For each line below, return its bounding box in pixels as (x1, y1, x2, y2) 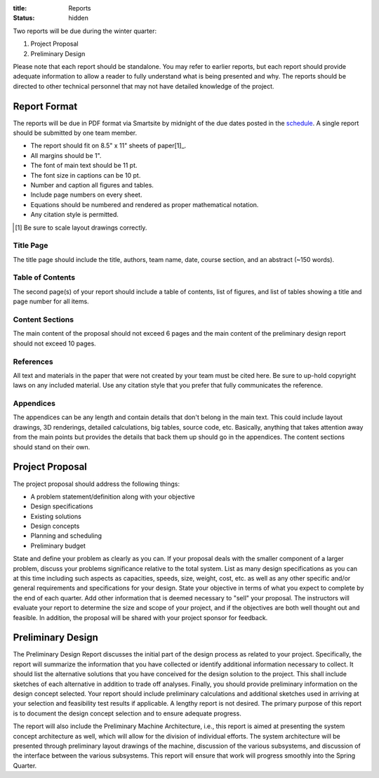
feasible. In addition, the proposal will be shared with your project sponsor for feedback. (13, 613, 268, 621)
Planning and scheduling (30, 532, 102, 540)
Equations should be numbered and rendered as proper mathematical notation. (30, 200, 259, 209)
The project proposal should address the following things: (13, 480, 180, 488)
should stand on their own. (13, 442, 91, 451)
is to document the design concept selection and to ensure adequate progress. (13, 709, 241, 718)
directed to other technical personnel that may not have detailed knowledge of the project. (13, 81, 274, 91)
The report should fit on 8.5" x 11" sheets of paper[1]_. (30, 141, 187, 150)
